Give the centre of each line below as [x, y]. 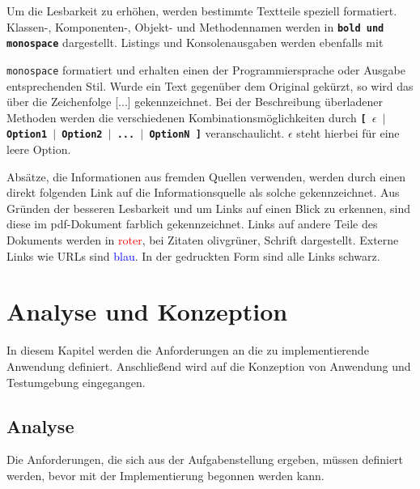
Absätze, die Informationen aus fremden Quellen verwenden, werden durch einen [206, 176]
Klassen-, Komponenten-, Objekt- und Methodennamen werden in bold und [195, 26]
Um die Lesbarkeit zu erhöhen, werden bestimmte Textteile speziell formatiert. [202, 11]
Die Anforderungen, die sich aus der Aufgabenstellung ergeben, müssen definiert [205, 459]
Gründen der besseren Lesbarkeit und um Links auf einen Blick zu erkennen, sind [209, 208]
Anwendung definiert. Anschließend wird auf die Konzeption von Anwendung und [209, 366]
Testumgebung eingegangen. [76, 382]
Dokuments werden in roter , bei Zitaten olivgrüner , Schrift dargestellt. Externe [203, 240]
